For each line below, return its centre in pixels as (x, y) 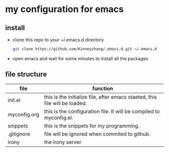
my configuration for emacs (65, 9)
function (103, 88)
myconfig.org (23, 114)
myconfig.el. (59, 117)
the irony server (63, 142)
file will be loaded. (65, 103)
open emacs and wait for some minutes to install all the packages (80, 58)
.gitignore (19, 134)
